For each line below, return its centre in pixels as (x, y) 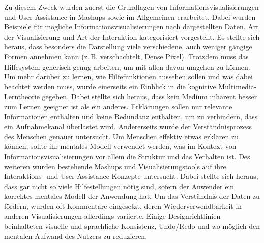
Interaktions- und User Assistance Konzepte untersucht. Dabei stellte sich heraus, (131, 176)
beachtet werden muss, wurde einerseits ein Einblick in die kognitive (110, 86)
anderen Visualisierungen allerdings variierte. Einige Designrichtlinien (112, 216)
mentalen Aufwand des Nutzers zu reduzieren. (76, 236)
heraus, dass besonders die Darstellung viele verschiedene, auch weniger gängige (128, 47)
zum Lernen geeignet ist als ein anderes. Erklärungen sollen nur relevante (118, 106)
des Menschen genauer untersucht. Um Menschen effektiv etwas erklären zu (121, 136)
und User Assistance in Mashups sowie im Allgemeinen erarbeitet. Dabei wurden (130, 17)
